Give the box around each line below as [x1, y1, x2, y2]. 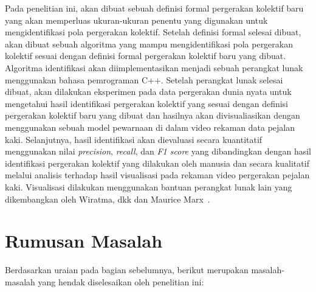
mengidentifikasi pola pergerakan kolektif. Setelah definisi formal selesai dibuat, [5, 26, 301, 38]
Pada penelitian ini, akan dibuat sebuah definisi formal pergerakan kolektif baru [5, 2, 304, 14]
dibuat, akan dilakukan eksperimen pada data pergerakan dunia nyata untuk [5, 85, 292, 98]
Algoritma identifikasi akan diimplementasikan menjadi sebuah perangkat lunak [5, 61, 303, 74]
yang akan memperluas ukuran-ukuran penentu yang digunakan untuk [5, 13, 268, 26]
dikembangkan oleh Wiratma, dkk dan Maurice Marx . [5, 192, 210, 205]
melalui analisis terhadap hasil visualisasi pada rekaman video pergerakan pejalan [5, 169, 310, 181]
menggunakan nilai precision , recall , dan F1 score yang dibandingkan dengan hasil [5, 145, 311, 158]
